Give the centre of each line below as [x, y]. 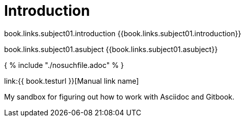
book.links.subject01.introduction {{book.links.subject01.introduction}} [123, 33]
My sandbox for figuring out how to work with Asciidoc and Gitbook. [119, 96]
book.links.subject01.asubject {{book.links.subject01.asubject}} [111, 49]
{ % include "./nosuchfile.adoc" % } [64, 65]
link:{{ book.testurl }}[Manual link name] [72, 81]
